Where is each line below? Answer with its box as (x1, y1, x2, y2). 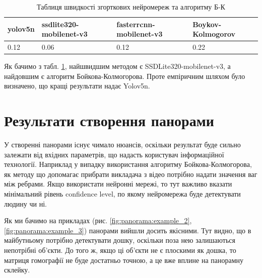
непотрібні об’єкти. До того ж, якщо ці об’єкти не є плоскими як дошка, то (4, 244, 236, 255)
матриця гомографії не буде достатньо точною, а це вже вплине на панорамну (4, 254, 244, 265)
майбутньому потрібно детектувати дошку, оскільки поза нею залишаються (4, 235, 235, 245)
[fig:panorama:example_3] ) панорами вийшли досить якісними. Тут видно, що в (4, 225, 251, 235)
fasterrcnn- (116, 19, 155, 29)
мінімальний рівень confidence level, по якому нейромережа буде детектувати (4, 189, 241, 199)
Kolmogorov (192, 29, 236, 39)
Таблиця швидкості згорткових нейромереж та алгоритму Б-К (37, 2, 225, 12)
